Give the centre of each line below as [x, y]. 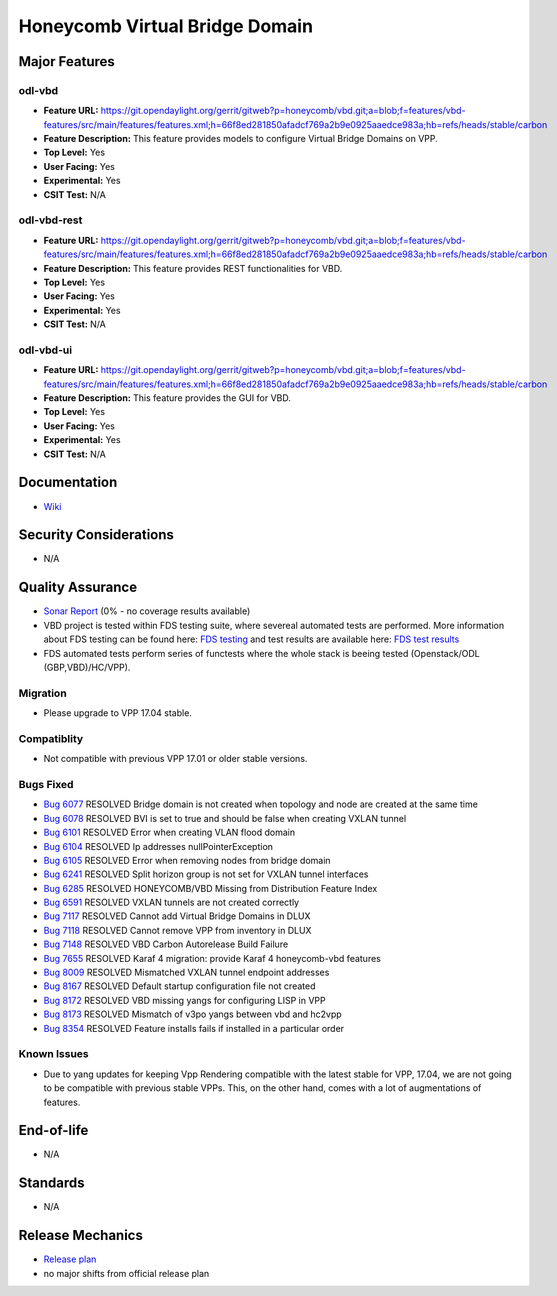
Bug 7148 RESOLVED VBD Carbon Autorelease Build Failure [166, 944]
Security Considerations [96, 535]
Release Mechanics [81, 1235]
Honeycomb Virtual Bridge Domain [166, 26]
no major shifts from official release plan [126, 1273]
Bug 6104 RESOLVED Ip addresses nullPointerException [158, 846]
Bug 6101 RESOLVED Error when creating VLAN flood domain [169, 832]
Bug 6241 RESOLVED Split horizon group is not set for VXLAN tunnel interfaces [206, 874]
